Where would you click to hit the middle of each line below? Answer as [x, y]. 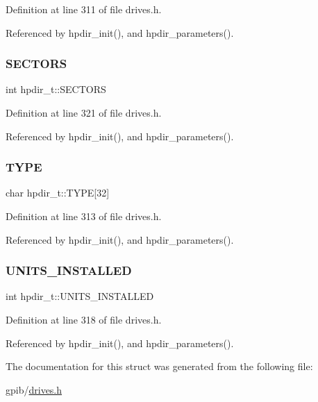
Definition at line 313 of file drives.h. [84, 216]
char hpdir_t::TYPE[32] [58, 193]
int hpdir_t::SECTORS [56, 89]
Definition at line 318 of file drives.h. [84, 319]
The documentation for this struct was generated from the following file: [159, 366]
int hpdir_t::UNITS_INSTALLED [80, 296]
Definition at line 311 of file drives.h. [84, 9]
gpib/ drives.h [34, 389]
